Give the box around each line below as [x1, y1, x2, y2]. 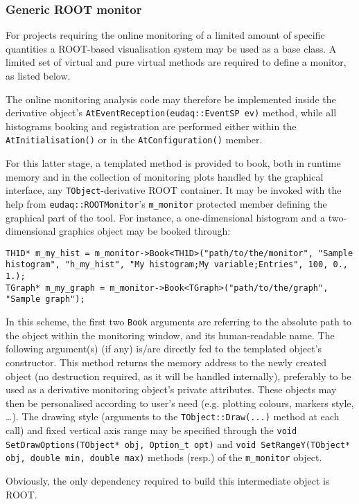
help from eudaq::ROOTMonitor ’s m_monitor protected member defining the [6, 196, 327, 210]
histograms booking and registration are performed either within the [6, 118, 297, 133]
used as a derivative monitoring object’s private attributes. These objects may [6, 382, 337, 397]
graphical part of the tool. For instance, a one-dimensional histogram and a [6, 210, 326, 224]
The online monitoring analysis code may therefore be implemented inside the [6, 91, 336, 106]
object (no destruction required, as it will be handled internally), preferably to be [6, 368, 351, 383]
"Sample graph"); [6, 294, 85, 305]
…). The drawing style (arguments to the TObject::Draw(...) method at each [6, 409, 340, 424]
